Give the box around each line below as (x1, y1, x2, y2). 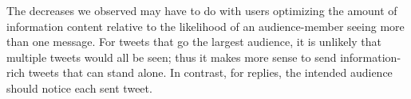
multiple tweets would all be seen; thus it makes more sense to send (6, 48, 337, 65)
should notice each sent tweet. (6, 79, 152, 96)
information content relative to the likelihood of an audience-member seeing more (6, 17, 405, 34)
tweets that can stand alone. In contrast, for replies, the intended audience (28, 64, 393, 81)
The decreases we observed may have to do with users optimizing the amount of (6, 2, 397, 18)
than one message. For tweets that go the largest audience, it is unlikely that (6, 33, 382, 50)
